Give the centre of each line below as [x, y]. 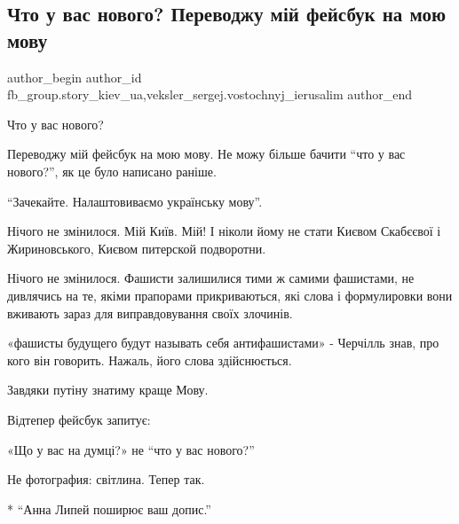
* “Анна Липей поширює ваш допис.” [109, 508]
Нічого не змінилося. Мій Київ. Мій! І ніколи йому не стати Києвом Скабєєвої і [224, 231]
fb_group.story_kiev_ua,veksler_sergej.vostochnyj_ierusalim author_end [210, 94]
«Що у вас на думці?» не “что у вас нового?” [131, 449]
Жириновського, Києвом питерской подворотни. [137, 248]
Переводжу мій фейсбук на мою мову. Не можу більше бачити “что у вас [206, 154]
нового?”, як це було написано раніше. [112, 171]
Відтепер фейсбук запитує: [79, 419]
